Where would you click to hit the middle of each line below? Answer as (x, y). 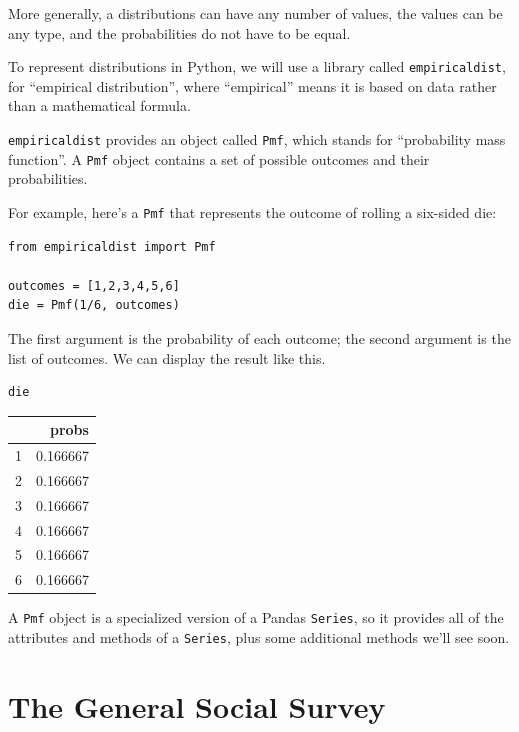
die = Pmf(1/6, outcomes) (94, 305)
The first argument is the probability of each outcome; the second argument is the (259, 337)
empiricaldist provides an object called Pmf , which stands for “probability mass (257, 139)
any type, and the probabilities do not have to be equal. (179, 32)
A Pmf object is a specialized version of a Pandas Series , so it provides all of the (256, 617)
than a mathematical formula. (99, 105)
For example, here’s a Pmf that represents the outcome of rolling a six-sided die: (252, 211)
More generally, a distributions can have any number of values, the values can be (255, 13)
